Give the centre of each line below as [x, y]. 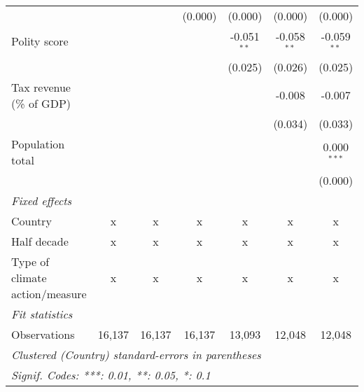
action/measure [49, 293]
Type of [30, 261]
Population [38, 143]
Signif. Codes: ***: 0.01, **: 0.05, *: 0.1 [111, 374]
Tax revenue [41, 87]
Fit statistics [42, 314]
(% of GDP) [41, 103]
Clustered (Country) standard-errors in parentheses [136, 354]
